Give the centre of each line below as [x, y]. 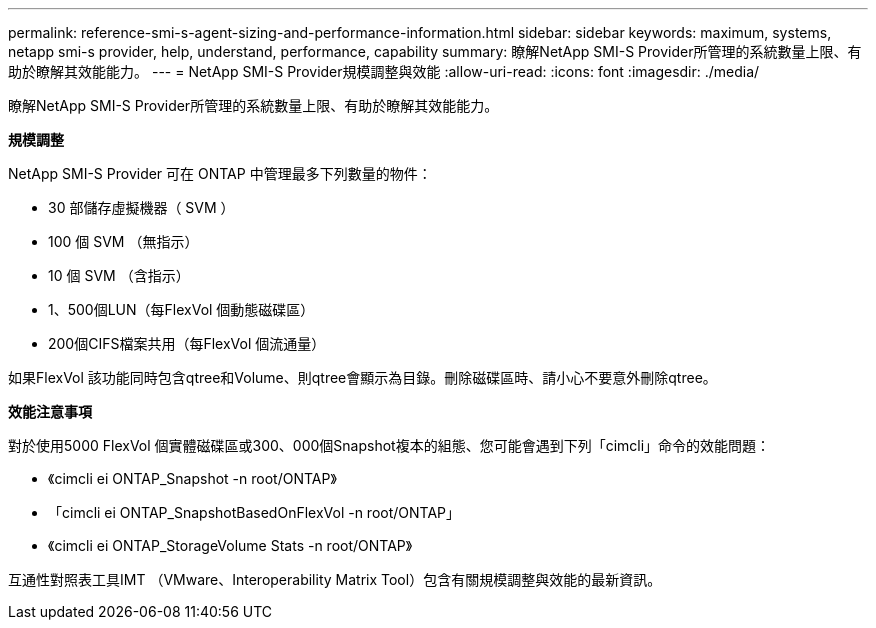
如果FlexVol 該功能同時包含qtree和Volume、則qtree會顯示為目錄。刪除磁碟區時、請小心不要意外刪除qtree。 [362, 377]
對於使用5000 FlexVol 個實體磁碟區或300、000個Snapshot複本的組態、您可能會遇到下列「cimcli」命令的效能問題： [389, 445]
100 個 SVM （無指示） [123, 241]
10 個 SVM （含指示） [119, 275]
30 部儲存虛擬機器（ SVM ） [141, 207]
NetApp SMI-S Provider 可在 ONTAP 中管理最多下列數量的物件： [220, 173]
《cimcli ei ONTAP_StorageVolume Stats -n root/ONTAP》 [230, 545]
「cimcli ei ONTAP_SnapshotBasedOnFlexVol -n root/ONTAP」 [254, 512]
